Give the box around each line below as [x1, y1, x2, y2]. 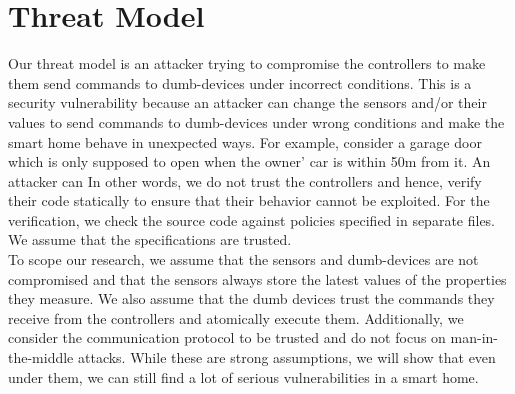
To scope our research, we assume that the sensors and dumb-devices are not [8, 249, 479, 270]
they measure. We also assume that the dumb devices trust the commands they [8, 288, 495, 309]
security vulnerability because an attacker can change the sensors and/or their [8, 92, 487, 113]
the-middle [8, 347, 74, 368]
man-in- [450, 327, 498, 348]
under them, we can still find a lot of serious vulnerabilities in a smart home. [8, 366, 479, 387]
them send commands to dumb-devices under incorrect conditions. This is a [8, 72, 472, 93]
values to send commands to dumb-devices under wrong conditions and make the [8, 111, 505, 132]
